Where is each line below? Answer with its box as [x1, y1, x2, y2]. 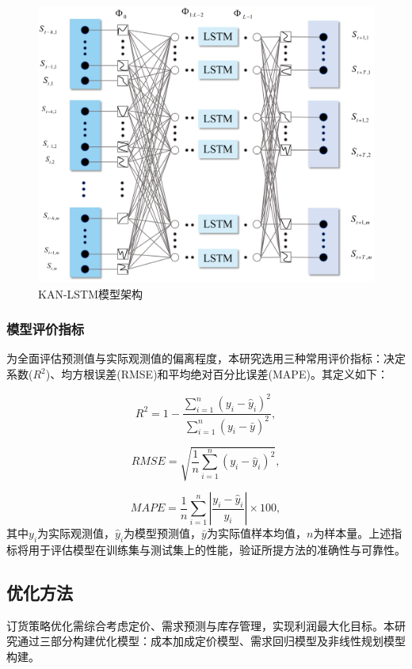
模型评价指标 [6, 319, 85, 339]
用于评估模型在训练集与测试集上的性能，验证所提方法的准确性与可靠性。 [28, 541, 406, 557]
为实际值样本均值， [206, 525, 307, 542]
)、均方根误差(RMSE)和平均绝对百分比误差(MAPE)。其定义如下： [45, 366, 388, 382]
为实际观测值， [37, 525, 116, 542]
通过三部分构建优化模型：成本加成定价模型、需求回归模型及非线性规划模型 [17, 633, 406, 649]
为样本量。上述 [313, 525, 391, 542]
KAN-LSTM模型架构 [38, 285, 143, 302]
